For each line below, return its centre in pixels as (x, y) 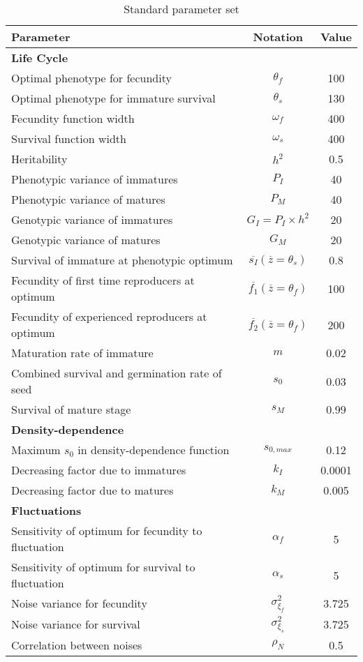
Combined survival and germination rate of (117, 373)
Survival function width (69, 138)
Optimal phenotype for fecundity (91, 78)
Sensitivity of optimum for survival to (103, 567)
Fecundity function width (73, 118)
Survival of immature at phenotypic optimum (122, 260)
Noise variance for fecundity (79, 603)
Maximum (36, 450)
